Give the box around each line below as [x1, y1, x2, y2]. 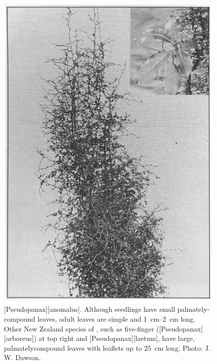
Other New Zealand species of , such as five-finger [4, 323, 154, 333]
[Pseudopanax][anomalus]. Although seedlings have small [4, 304, 176, 314]
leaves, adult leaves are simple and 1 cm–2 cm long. [37, 314, 195, 324]
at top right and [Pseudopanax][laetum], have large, [38, 333, 195, 343]
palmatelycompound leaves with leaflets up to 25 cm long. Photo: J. [4, 342, 211, 353]
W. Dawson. [4, 352, 41, 363]
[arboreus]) [4, 333, 36, 343]
